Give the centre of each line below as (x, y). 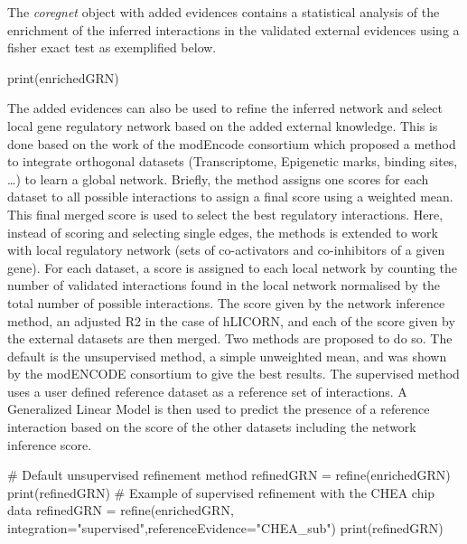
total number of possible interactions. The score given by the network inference (226, 302)
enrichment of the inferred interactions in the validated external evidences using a (233, 29)
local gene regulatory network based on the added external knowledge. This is (223, 125)
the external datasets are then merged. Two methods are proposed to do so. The (230, 338)
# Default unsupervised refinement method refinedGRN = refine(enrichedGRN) (229, 475)
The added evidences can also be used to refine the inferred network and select (225, 108)
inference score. (50, 444)
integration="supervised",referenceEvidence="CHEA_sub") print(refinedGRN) (225, 528)
